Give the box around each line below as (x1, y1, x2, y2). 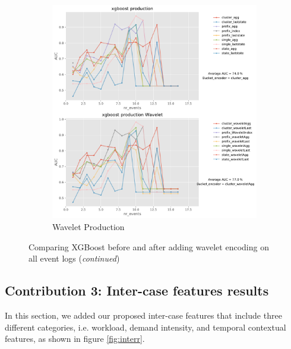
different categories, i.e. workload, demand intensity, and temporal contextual (5, 320, 286, 333)
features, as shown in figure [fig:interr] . (5, 332, 145, 345)
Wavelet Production (52, 221, 125, 233)
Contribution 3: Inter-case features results (5, 281, 269, 300)
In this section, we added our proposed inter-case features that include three (5, 309, 282, 322)
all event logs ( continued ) (29, 252, 120, 265)
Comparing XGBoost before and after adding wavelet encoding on (29, 240, 269, 253)
